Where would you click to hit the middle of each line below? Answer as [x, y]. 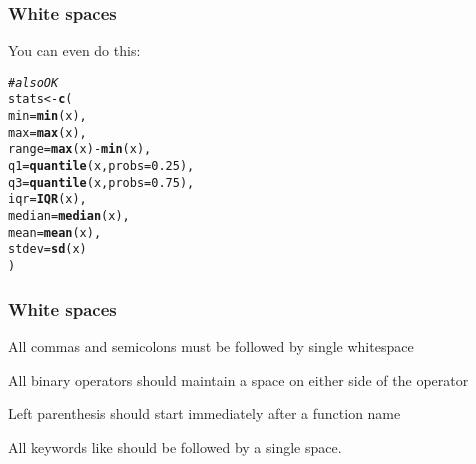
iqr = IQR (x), [47, 199]
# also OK [33, 82]
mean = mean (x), [55, 232]
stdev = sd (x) [47, 249]
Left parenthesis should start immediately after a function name [204, 413]
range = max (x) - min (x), [80, 149]
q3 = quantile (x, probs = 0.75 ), [101, 182]
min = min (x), [47, 116]
